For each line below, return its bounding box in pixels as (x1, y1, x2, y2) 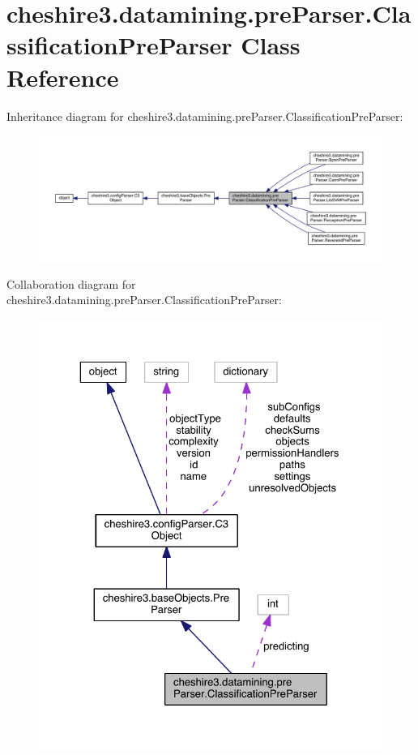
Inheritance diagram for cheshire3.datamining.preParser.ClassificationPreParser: (6, 107, 403, 124)
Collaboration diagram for (6, 275, 136, 292)
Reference (6, 60, 119, 93)
